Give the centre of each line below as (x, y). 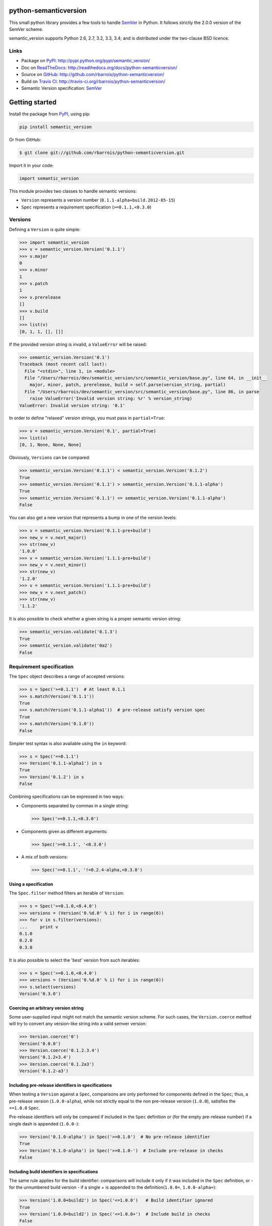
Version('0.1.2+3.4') (45, 1057)
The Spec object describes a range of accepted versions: (67, 676)
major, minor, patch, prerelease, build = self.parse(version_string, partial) (128, 385)
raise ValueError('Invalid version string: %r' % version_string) (111, 399)
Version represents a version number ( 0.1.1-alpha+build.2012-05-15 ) (98, 200)
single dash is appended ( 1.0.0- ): (44, 1124)
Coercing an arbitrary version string (46, 1008)
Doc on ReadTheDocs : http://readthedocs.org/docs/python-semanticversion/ (99, 67)
